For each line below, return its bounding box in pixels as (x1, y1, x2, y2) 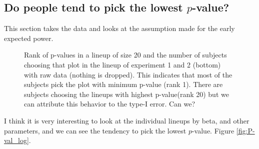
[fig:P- (236, 125, 255, 135)
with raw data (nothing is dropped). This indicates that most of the (24, 69, 232, 79)
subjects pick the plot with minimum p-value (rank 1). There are (24, 79, 223, 89)
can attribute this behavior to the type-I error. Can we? (24, 98, 195, 109)
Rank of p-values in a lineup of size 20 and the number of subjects (24, 49, 227, 60)
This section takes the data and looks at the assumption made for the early (4, 23, 235, 33)
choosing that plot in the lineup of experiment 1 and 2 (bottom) (24, 59, 221, 69)
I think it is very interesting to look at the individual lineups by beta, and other (4, 115, 249, 125)
